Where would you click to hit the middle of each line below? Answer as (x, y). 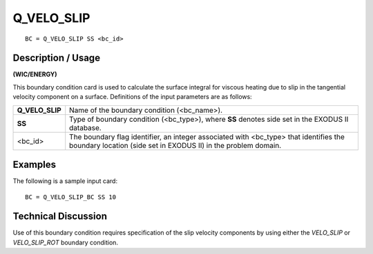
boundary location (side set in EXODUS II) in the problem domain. (175, 145)
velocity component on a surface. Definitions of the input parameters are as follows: (132, 97)
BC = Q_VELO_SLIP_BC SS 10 (71, 197)
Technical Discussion (60, 216)
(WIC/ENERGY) (35, 74)
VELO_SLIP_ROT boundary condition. (66, 242)
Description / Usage (56, 58)
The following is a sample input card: (65, 181)
